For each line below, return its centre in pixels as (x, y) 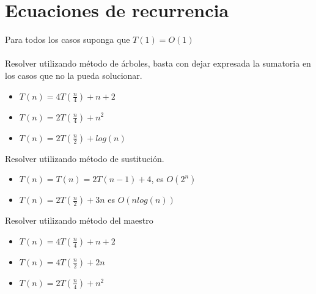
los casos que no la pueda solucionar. (74, 75)
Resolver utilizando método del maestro (79, 220)
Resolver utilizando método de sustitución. (85, 158)
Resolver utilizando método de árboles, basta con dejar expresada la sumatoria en (158, 63)
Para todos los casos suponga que (68, 39)
